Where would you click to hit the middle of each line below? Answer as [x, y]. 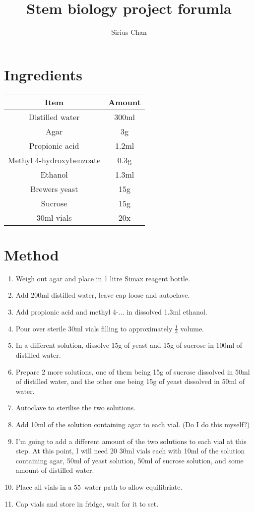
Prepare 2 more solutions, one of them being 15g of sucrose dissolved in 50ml [133, 371]
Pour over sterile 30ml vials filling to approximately [94, 328]
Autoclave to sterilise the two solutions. [76, 408]
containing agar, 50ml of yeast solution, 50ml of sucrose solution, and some [129, 460]
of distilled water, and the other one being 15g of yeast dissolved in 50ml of [130, 381]
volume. [192, 328]
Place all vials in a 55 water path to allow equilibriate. [99, 486]
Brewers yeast [54, 189]
